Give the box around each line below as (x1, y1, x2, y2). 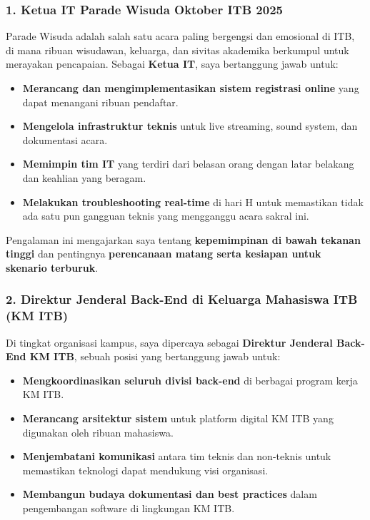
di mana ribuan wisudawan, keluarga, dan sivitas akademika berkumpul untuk (6, 42, 349, 57)
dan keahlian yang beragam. (22, 170, 146, 185)
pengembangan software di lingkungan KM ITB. (22, 501, 235, 516)
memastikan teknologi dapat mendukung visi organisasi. (22, 462, 269, 477)
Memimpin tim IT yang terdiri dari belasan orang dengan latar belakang (22, 156, 354, 171)
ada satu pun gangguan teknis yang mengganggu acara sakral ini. (22, 208, 309, 223)
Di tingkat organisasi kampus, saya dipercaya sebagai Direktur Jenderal (6, 335, 333, 350)
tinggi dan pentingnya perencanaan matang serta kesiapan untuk (6, 246, 321, 261)
